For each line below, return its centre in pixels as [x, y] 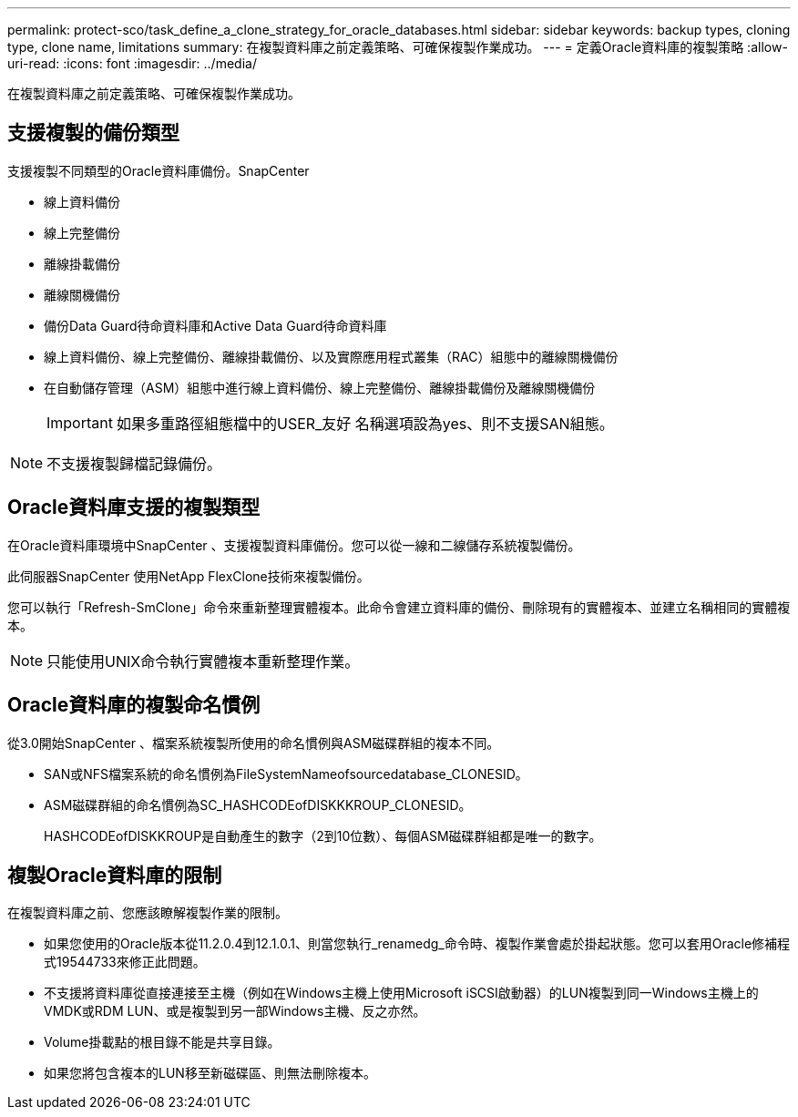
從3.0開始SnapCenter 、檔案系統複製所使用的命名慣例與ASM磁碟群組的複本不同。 [254, 743]
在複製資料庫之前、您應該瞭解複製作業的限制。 [148, 913]
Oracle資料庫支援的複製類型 [134, 507]
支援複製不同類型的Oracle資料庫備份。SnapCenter [159, 170]
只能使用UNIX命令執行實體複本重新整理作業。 [203, 661]
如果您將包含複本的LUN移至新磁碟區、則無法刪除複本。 [210, 1073]
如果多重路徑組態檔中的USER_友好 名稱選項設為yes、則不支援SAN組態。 [365, 423]
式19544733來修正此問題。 [125, 962]
